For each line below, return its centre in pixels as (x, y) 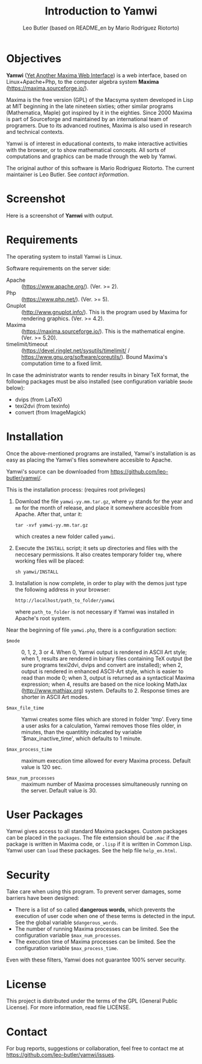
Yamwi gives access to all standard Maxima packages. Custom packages (97, 831)
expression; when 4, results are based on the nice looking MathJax (104, 684)
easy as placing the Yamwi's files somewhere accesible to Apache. (89, 460)
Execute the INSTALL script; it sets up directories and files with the (96, 548)
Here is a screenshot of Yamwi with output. (60, 215)
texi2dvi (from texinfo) (42, 406)
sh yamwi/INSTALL (37, 572)
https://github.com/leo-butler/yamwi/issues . (61, 1055)
